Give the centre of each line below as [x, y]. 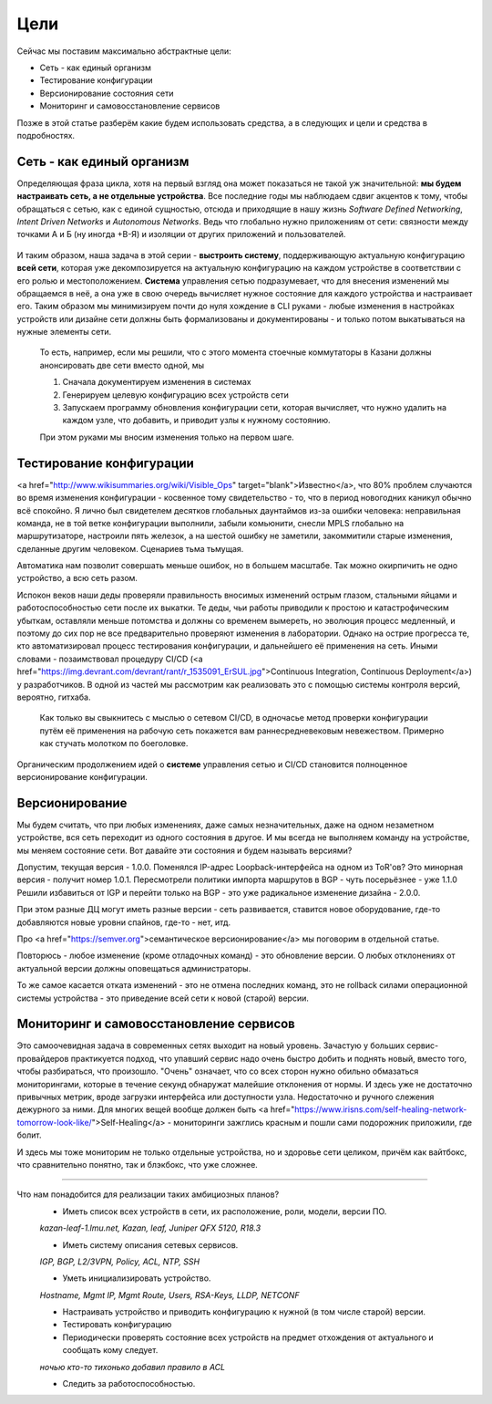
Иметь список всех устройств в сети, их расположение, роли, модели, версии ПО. [225, 1211]
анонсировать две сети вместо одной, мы [122, 365]
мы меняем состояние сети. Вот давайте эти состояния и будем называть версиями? [184, 850]
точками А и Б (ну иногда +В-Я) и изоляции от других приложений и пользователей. [181, 234]
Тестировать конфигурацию [117, 1325]
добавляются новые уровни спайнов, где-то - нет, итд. [124, 922]
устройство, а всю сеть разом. [77, 578]
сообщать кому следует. [110, 1350]
